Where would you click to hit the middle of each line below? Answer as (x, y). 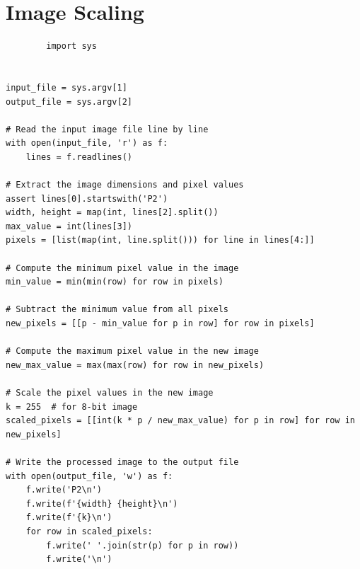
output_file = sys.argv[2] (69, 102)
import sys (71, 46)
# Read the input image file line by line (107, 129)
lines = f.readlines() (79, 157)
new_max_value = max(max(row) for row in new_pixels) (135, 365)
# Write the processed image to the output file (122, 462)
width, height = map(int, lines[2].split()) (112, 213)
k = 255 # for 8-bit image (72, 407)
